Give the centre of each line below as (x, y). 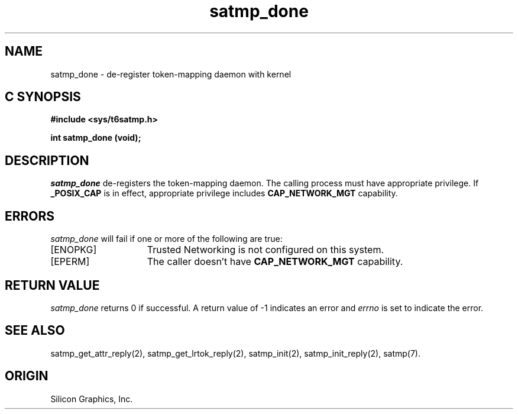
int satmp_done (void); (96, 138)
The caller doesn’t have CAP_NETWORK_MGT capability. (275, 262)
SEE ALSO (35, 331)
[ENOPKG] (74, 250)
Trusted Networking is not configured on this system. (265, 250)
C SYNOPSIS (43, 97)
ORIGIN (27, 376)
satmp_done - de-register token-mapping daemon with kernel (171, 74)
